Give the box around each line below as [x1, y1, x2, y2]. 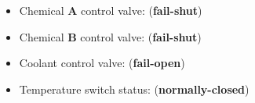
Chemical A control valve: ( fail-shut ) [19, 2, 202, 18]
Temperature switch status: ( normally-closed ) [19, 80, 250, 97]
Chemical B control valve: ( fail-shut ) [19, 28, 202, 44]
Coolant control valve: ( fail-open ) [19, 55, 185, 71]
